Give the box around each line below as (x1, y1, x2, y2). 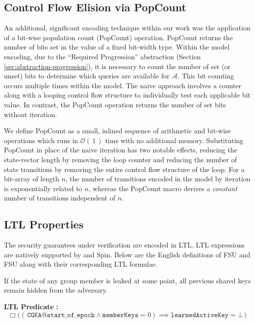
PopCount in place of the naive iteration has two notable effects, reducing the (4, 145, 237, 155)
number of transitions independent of (4, 193, 115, 203)
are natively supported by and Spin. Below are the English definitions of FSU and (4, 249, 251, 259)
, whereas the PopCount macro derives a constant (88, 183, 237, 193)
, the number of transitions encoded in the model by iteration (65, 174, 251, 184)
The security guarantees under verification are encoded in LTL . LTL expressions (4, 240, 245, 250)
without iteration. (4, 109, 57, 119)
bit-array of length (4, 174, 59, 184)
